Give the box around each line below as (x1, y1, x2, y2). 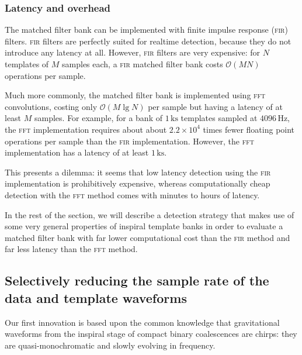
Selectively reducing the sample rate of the (5, 271, 269, 289)
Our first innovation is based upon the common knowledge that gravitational (5, 316, 280, 328)
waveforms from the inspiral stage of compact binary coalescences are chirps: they (5, 328, 297, 340)
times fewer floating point (203, 123, 295, 135)
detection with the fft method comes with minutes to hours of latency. (5, 188, 260, 201)
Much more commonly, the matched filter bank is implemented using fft (5, 89, 266, 101)
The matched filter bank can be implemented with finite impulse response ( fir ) (5, 23, 288, 36)
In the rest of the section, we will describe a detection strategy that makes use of (5, 208, 294, 220)
